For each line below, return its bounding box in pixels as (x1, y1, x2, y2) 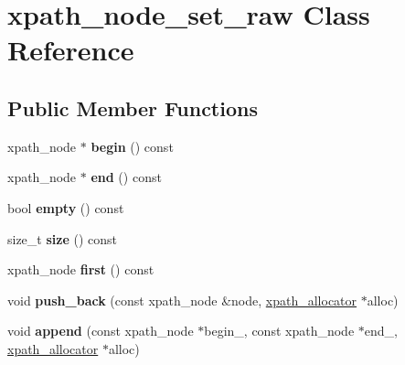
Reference (7, 31, 134, 69)
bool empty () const (7, 198, 124, 217)
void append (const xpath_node (7, 321, 194, 340)
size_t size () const (7, 229, 117, 248)
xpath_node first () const (7, 260, 155, 279)
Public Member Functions (7, 93, 258, 122)
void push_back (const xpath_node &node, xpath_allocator (7, 290, 357, 309)
